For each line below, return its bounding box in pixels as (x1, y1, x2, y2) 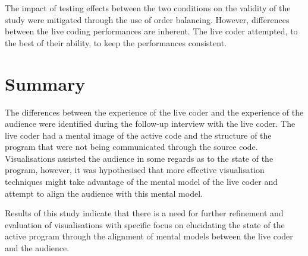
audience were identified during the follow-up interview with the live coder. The (5, 117, 296, 130)
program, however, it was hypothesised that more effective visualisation (5, 164, 265, 176)
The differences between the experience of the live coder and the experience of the (5, 105, 304, 118)
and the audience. (5, 242, 70, 254)
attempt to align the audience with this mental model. (5, 187, 203, 199)
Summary (5, 71, 86, 95)
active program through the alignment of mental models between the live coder (5, 230, 293, 242)
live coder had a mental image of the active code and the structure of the (5, 129, 272, 141)
